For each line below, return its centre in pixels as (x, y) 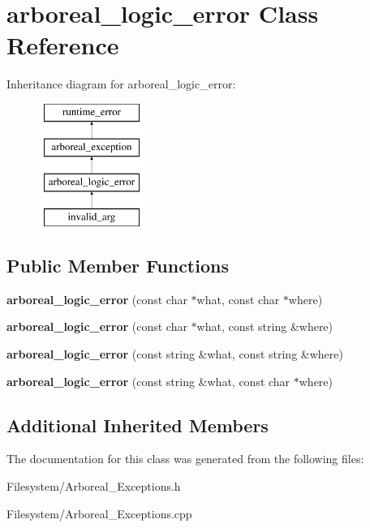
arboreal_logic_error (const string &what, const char (148, 381)
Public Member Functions (118, 266)
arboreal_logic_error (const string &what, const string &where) (175, 354)
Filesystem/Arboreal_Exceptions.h (94, 486)
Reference (63, 45)
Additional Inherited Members (138, 425)
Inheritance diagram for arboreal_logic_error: (121, 84)
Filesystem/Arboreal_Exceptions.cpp (99, 513)
